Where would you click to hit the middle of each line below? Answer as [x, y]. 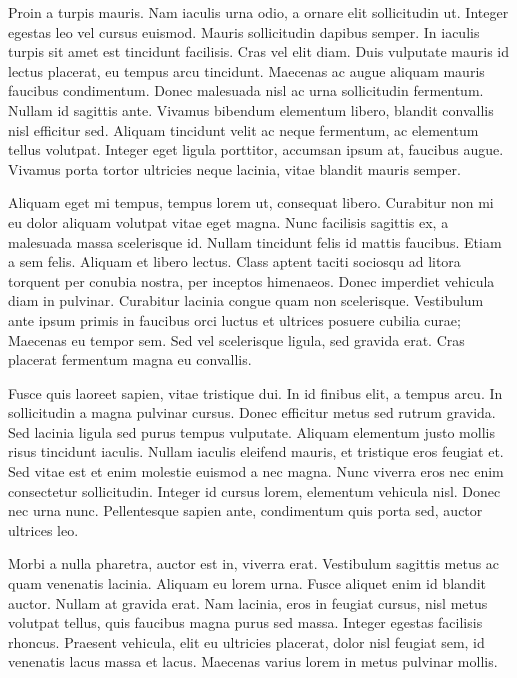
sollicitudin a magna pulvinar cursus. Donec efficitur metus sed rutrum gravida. [252, 412]
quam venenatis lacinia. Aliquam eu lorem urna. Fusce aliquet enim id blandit [247, 583]
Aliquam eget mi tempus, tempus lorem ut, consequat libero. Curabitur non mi [251, 202]
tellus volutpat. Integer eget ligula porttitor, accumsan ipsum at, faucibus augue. [256, 149]
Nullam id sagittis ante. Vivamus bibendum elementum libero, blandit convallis [251, 109]
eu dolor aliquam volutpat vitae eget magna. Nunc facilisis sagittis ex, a [228, 221]
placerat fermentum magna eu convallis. [130, 359]
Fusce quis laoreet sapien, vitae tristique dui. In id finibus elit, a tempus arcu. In [255, 392]
